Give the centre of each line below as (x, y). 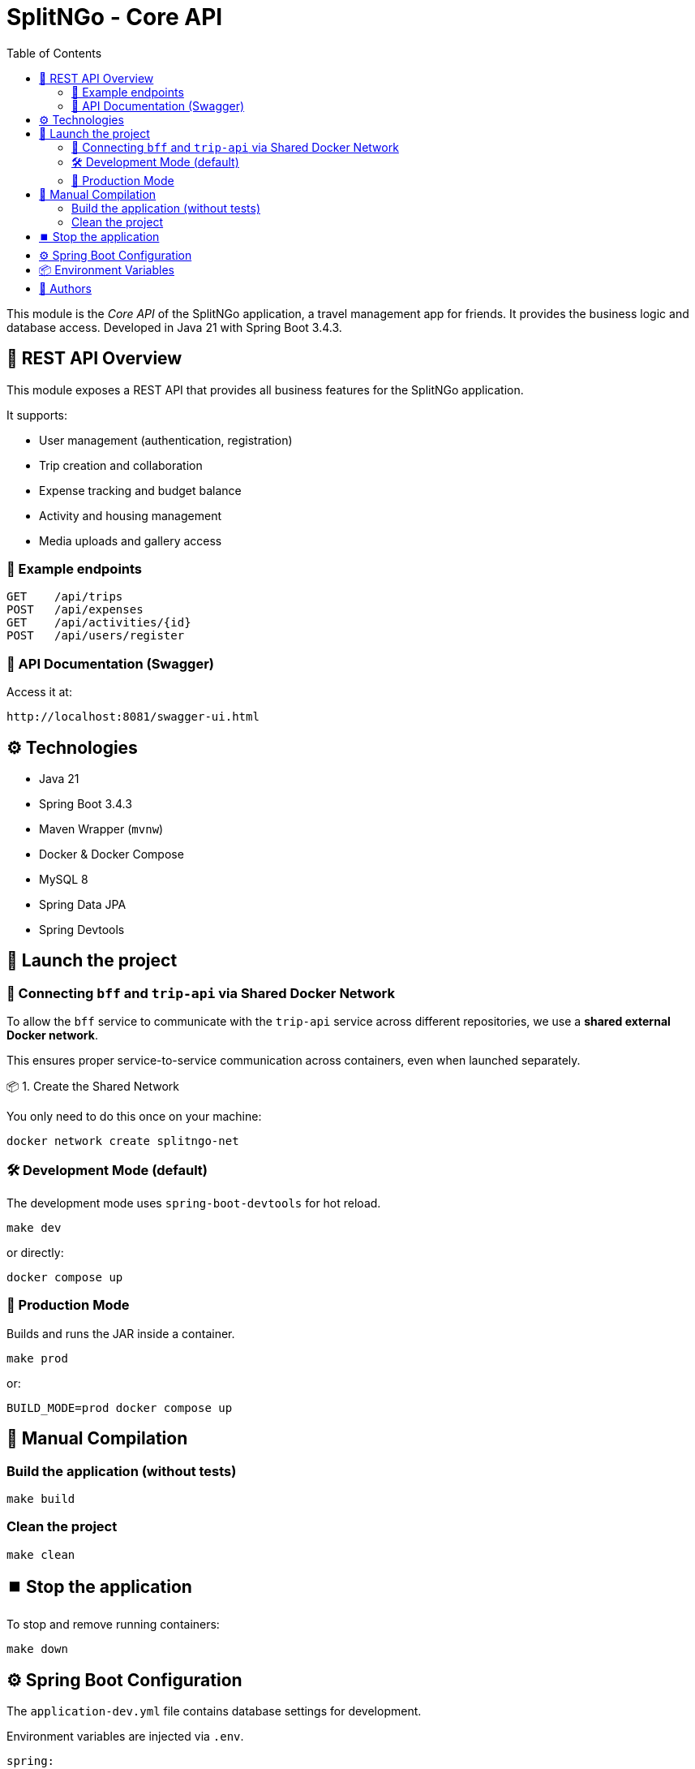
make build (41, 1498)
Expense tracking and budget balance (140, 490)
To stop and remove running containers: (113, 1625)
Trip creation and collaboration (121, 465)
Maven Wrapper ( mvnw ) (101, 829)
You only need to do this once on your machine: (134, 1117)
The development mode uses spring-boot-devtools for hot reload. (194, 1203)
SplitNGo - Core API (115, 17)
